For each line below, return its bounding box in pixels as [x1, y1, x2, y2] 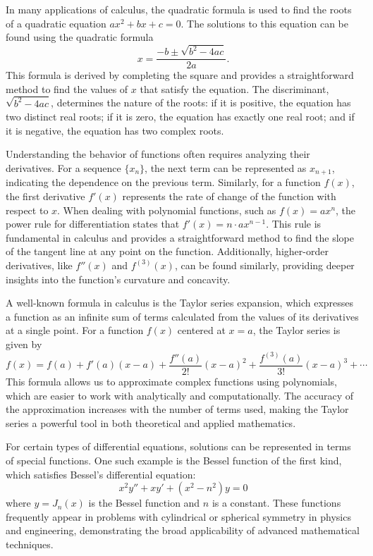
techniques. [6, 536, 54, 551]
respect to [6, 202, 49, 217]
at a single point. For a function [6, 323, 144, 338]
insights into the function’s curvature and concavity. [6, 271, 231, 286]
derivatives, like [6, 257, 73, 272]
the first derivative [6, 189, 85, 204]
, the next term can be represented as [145, 160, 307, 175]
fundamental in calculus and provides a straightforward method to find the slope [6, 230, 355, 245]
